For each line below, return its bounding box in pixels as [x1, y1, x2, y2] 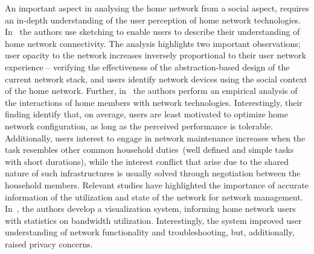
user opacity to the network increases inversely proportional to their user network [5, 49, 306, 61]
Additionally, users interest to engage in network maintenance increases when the [5, 131, 306, 144]
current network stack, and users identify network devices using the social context [5, 72, 307, 85]
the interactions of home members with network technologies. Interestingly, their [5, 96, 303, 108]
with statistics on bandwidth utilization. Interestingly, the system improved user [5, 214, 302, 226]
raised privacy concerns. [5, 237, 93, 250]
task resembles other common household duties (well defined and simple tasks [5, 143, 294, 156]
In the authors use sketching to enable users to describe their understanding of [5, 25, 300, 38]
